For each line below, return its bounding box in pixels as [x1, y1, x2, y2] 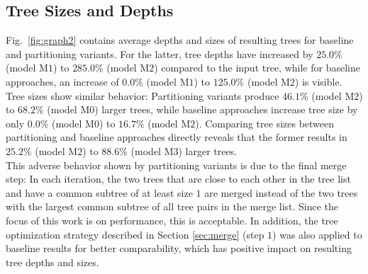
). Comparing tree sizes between [195, 115, 335, 130]
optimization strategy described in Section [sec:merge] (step [6, 227, 264, 241]
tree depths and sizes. [6, 254, 99, 269]
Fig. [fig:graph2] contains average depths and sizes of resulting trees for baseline [6, 33, 354, 47]
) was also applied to [272, 227, 362, 241]
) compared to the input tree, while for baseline [154, 60, 360, 75]
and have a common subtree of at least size [6, 185, 193, 200]
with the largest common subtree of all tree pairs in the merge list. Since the [6, 199, 339, 214]
